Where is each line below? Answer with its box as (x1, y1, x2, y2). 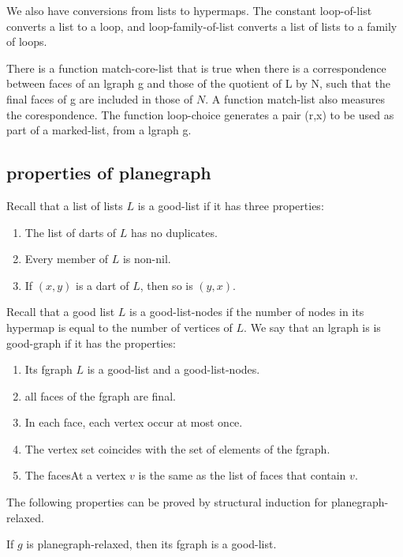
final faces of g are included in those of (6, 90, 193, 107)
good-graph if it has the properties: (6, 334, 176, 351)
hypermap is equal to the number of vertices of (6, 318, 233, 335)
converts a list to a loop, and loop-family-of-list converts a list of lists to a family (6, 17, 397, 34)
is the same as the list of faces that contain (138, 467, 346, 484)
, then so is (140, 277, 193, 293)
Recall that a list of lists (6, 197, 123, 213)
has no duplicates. (130, 224, 218, 240)
